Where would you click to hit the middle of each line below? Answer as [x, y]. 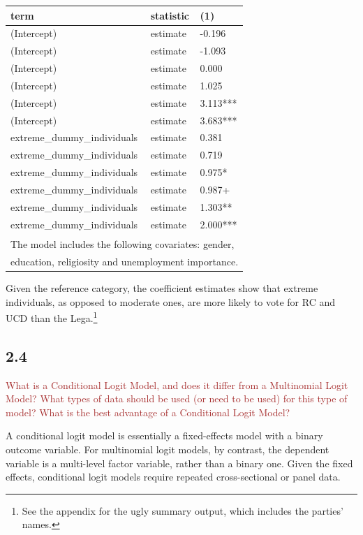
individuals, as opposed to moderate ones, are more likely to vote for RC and [170, 301]
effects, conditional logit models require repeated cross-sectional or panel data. [173, 477]
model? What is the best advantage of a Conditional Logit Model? [148, 412]
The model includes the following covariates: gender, [123, 244]
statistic [170, 15]
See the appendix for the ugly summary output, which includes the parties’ [183, 510]
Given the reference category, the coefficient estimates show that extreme [162, 288]
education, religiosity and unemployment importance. [125, 261]
